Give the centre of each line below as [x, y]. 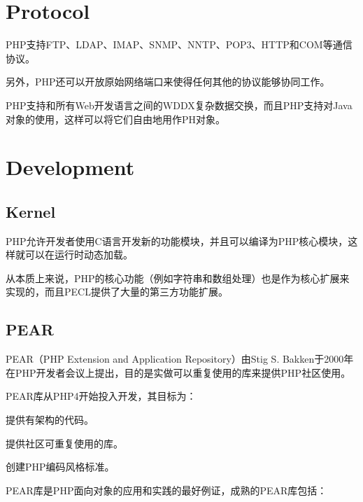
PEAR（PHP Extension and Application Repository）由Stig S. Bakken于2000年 [180, 359]
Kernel [31, 211]
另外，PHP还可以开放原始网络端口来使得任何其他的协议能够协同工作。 [168, 82]
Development [70, 167]
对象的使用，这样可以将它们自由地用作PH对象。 [116, 119]
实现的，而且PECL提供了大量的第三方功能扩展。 [117, 292]
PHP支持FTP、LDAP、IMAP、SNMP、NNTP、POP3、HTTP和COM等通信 [179, 44]
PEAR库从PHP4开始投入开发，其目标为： [101, 396]
